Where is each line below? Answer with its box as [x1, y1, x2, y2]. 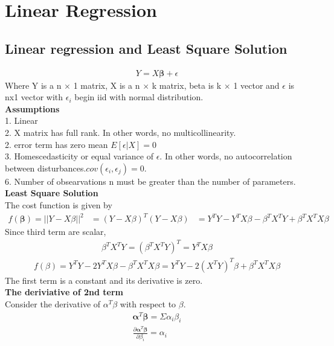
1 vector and [233, 78, 280, 91]
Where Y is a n [5, 78, 62, 91]
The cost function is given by [5, 198, 112, 211]
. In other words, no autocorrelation [159, 150, 292, 162]
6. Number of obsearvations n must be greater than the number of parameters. [5, 175, 296, 187]
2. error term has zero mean [5, 138, 108, 150]
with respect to [120, 297, 176, 310]
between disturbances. [5, 161, 86, 174]
